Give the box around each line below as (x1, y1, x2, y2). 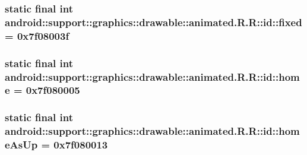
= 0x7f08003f (5, 28, 69, 43)
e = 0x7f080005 (5, 83, 80, 97)
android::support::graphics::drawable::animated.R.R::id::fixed (5, 14, 302, 29)
